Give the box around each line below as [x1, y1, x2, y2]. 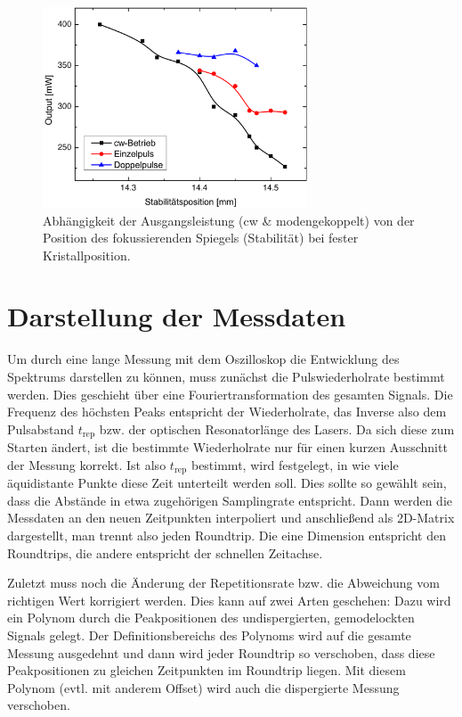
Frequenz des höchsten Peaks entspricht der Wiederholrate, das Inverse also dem [7, 402, 447, 421]
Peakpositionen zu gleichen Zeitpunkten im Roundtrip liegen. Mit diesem [7, 661, 406, 680]
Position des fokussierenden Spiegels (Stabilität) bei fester [43, 228, 359, 247]
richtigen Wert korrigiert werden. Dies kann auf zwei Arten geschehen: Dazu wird [7, 590, 451, 609]
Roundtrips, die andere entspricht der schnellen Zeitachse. [7, 543, 323, 562]
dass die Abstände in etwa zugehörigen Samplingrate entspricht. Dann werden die [7, 490, 452, 509]
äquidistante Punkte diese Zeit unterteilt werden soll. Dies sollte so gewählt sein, [7, 474, 447, 492]
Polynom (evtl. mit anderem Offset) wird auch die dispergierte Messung [7, 678, 400, 696]
